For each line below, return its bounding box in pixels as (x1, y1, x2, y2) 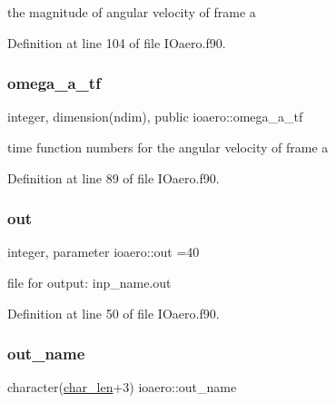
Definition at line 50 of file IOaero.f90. (7, 303, 220, 322)
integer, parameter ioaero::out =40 (7, 242, 200, 261)
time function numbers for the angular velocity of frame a (7, 138, 329, 156)
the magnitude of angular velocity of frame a (7, 3, 256, 21)
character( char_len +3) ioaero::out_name (7, 378, 237, 397)
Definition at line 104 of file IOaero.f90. (7, 33, 226, 52)
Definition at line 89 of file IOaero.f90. (7, 168, 220, 187)
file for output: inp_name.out (7, 273, 172, 291)
